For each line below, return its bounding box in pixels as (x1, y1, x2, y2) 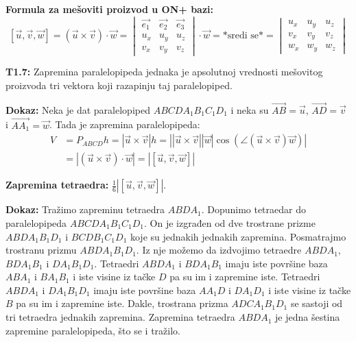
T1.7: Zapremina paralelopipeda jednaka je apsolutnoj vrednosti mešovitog (5, 64, 323, 79)
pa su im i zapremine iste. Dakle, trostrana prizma (16, 296, 228, 310)
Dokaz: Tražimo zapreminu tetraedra (5, 202, 165, 217)
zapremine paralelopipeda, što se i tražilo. (5, 323, 180, 337)
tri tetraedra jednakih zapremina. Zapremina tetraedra (5, 310, 235, 324)
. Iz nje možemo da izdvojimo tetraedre (136, 243, 302, 257)
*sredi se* (222, 31, 264, 41)
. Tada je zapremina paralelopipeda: (49, 117, 200, 132)
